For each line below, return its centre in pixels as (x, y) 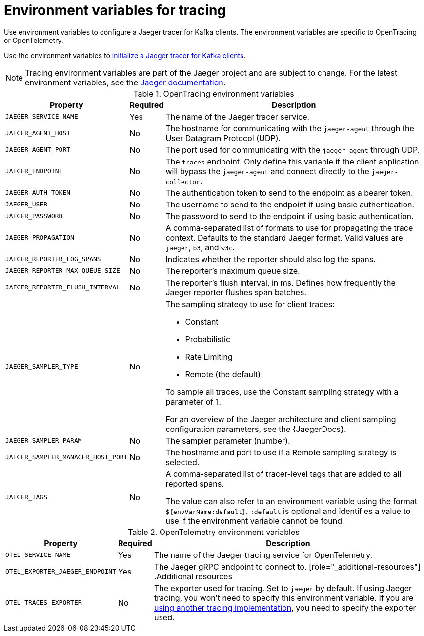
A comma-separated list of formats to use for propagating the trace (289, 228)
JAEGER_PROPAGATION (40, 238)
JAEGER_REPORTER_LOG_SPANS (53, 259)
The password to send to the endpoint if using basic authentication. (290, 216)
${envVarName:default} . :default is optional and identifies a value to (288, 511)
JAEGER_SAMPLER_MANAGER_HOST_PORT (67, 457)
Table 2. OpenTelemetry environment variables (214, 532)
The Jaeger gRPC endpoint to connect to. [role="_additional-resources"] (287, 566)
